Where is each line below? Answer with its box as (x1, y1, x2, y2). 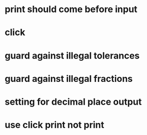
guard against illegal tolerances (5, 50, 140, 61)
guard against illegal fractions (5, 73, 133, 84)
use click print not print (5, 119, 105, 131)
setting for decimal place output (5, 96, 142, 107)
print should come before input (5, 4, 137, 15)
